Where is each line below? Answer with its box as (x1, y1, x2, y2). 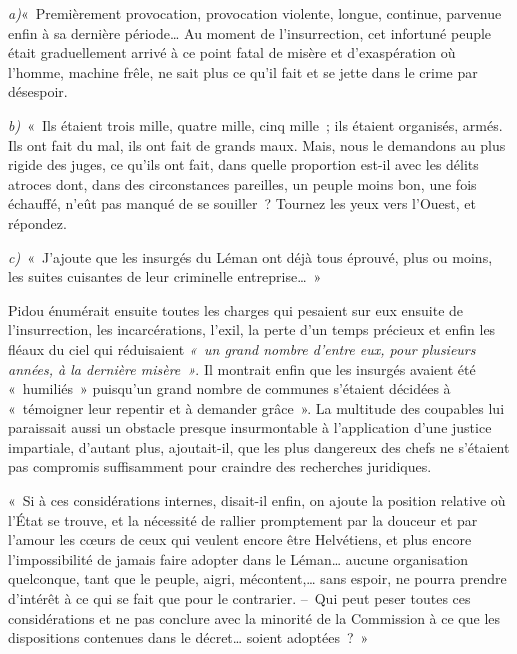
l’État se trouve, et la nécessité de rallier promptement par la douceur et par (8, 509, 478, 530)
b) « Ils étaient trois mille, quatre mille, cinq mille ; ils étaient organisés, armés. (8, 114, 503, 135)
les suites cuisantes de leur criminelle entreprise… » (8, 266, 322, 287)
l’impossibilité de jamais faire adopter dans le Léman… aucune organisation (8, 548, 469, 569)
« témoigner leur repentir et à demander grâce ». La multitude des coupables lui (8, 397, 505, 418)
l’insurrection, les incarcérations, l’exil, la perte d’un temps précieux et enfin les (8, 319, 496, 340)
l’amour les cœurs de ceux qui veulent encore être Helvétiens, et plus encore (8, 529, 472, 550)
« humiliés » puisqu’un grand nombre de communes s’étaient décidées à (8, 378, 451, 399)
